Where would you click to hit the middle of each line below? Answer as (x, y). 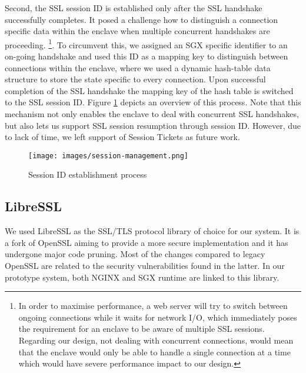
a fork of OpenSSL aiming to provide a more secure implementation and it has (147, 242)
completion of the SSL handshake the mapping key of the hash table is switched (149, 90)
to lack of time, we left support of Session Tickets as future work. (122, 137)
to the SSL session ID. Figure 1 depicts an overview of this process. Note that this (153, 102)
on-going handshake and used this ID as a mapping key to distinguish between (147, 56)
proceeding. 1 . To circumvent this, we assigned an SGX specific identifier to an (146, 44)
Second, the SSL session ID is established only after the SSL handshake (134, 8)
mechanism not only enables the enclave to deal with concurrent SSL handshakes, (152, 114)
